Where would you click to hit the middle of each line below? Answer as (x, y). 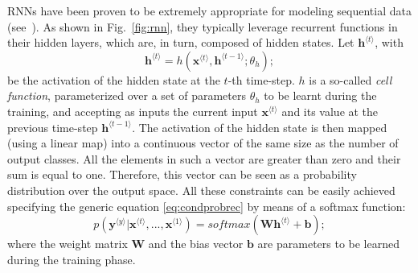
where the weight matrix (68, 244)
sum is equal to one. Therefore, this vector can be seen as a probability (182, 174)
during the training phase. (72, 259)
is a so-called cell (350, 79)
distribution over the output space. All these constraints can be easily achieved (201, 190)
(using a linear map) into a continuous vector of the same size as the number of (203, 143)
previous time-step (53, 127)
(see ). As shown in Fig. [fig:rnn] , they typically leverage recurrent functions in (203, 26)
